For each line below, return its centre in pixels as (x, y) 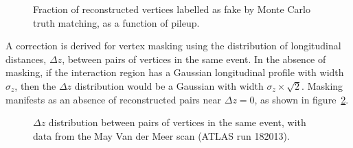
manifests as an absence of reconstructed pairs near (114, 99)
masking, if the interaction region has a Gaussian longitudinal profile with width (175, 72)
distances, (26, 59)
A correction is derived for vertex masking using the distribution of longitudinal (173, 46)
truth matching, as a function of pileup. (116, 22)
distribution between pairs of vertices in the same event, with (177, 122)
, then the (35, 85)
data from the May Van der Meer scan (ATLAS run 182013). (161, 135)
